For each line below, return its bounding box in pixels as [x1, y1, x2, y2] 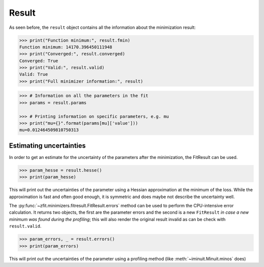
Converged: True [19, 58, 59, 64]
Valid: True [19, 71, 48, 77]
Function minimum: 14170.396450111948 [19, 44, 112, 50]
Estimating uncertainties [9, 141, 86, 150]
